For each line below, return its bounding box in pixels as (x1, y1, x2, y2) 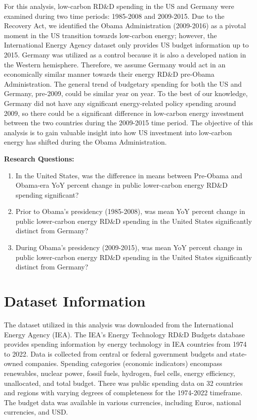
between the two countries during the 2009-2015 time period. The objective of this (4, 117, 253, 128)
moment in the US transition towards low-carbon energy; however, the (4, 30, 217, 40)
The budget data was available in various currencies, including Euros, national (4, 397, 241, 407)
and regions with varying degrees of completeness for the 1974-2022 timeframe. (4, 387, 243, 398)
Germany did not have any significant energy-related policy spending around (4, 98, 236, 108)
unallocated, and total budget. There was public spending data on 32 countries (4, 377, 243, 388)
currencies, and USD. (4, 407, 68, 417)
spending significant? (15, 189, 79, 200)
